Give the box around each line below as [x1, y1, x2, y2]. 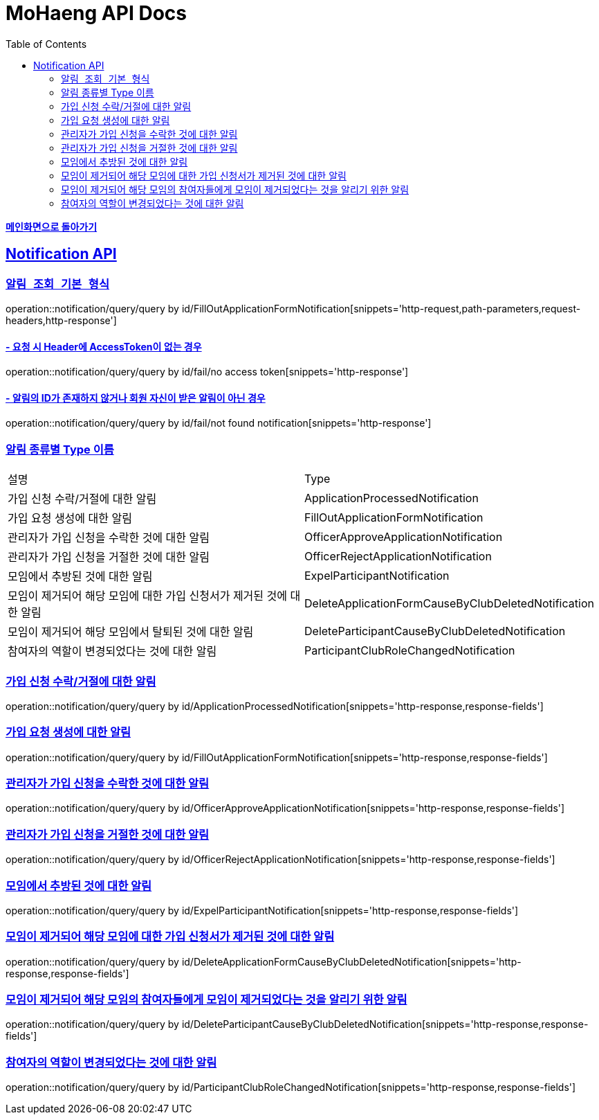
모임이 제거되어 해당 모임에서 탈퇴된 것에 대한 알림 [8, 625, 254, 639]
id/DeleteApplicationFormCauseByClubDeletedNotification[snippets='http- [181, 955, 522, 968]
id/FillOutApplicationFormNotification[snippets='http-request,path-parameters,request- [181, 302, 581, 314]
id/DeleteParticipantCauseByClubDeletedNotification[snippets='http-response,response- [181, 1018, 589, 1031]
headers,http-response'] [6, 314, 117, 326]
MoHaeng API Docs [6, 1, 187, 25]
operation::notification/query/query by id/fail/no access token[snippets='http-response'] [6, 366, 409, 378]
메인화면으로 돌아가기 [6, 220, 98, 233]
